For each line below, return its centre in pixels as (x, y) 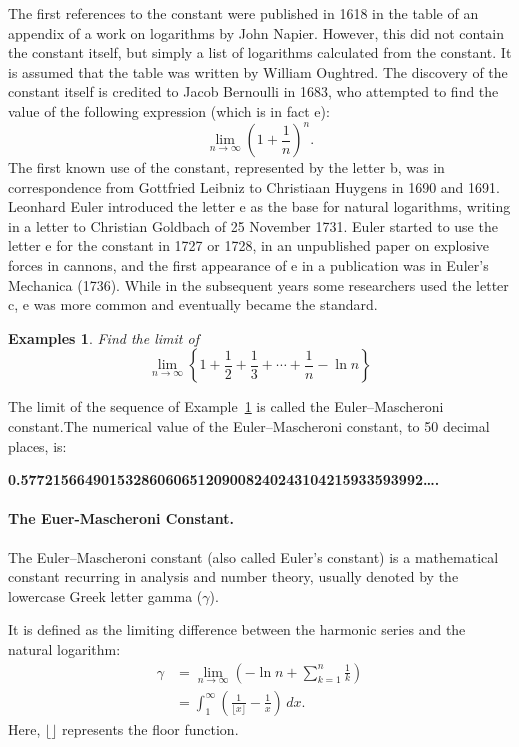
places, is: (37, 445)
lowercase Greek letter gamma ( (105, 595)
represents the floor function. (150, 728)
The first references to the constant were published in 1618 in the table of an (243, 13)
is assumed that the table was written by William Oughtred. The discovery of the (258, 71)
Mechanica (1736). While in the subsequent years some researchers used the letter (258, 284)
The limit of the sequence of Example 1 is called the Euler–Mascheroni (226, 406)
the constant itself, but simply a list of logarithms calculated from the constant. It (260, 52)
